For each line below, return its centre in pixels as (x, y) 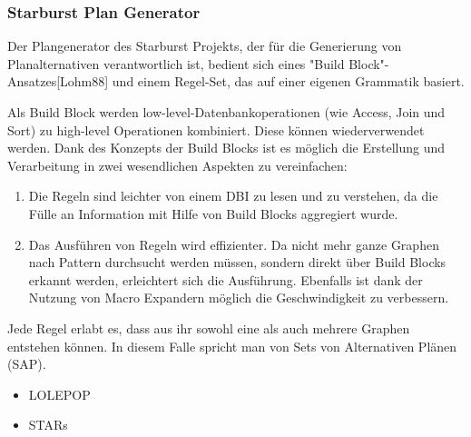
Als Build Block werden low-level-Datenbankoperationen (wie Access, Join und (226, 112)
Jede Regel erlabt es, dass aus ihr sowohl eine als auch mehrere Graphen (209, 328)
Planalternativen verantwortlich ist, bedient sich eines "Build (176, 63)
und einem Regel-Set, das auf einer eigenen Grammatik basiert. (288, 81)
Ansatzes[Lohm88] (58, 81)
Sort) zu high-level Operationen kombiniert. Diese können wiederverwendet (216, 129)
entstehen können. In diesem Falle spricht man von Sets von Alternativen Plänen (232, 346)
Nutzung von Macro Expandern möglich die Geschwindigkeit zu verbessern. (239, 298)
